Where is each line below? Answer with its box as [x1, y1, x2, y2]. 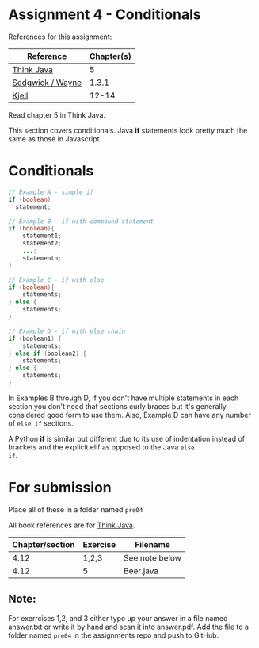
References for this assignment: [8, 32, 112, 41]
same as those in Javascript [8, 133, 100, 144]
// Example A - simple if [8, 188, 93, 196]
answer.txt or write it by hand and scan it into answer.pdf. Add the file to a [8, 622, 249, 631]
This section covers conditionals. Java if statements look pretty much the [8, 125, 248, 135]
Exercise [82, 538, 116, 550]
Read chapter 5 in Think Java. [8, 110, 105, 120]
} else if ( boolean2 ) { [8, 349, 87, 357]
